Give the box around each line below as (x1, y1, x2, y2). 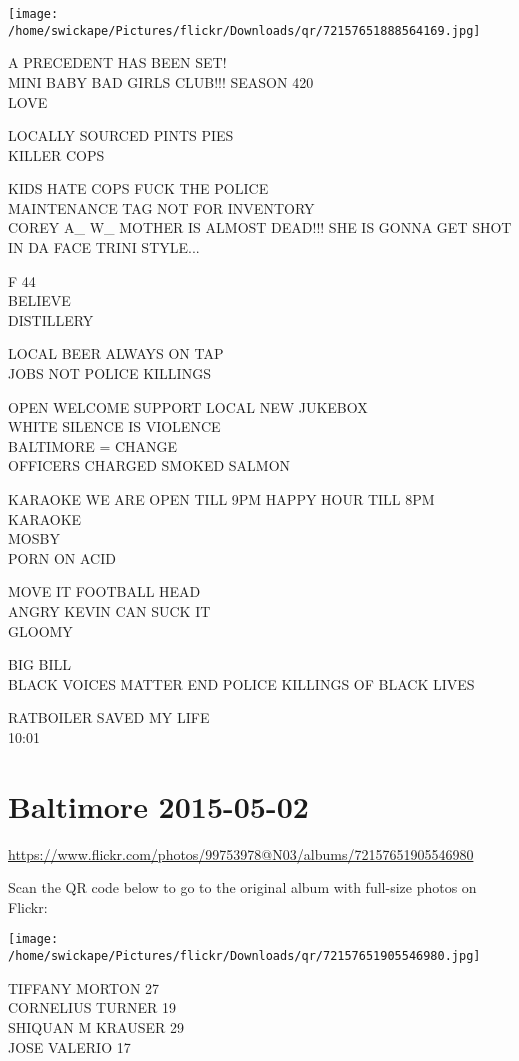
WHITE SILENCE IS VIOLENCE (8, 416, 221, 437)
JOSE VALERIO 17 (8, 1036, 131, 1057)
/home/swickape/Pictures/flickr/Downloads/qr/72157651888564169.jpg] (8, 23, 481, 38)
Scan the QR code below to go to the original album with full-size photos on (8, 877, 477, 898)
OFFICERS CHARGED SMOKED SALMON (8, 455, 291, 476)
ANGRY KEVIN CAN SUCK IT (8, 600, 211, 621)
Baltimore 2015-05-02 (8, 785, 309, 826)
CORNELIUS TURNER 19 (8, 997, 176, 1018)
